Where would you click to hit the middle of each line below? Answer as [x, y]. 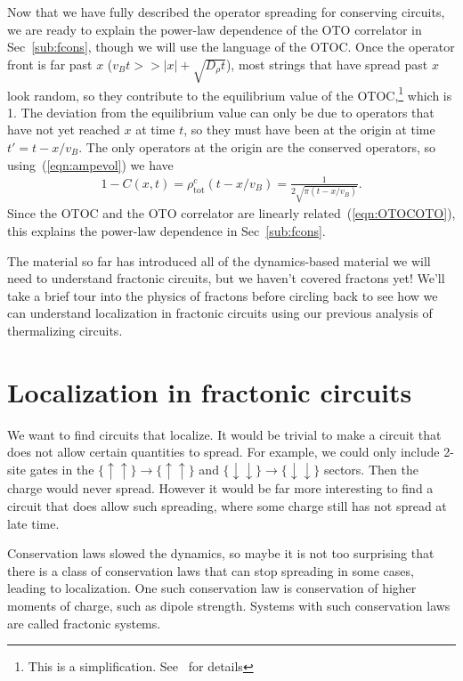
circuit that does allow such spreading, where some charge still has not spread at [227, 505]
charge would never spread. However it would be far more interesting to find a [220, 488]
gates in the [62, 469]
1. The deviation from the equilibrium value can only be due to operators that [221, 112]
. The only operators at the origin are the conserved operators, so [257, 146]
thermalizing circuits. [65, 330]
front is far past [50, 64]
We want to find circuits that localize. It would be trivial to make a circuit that [224, 434]
